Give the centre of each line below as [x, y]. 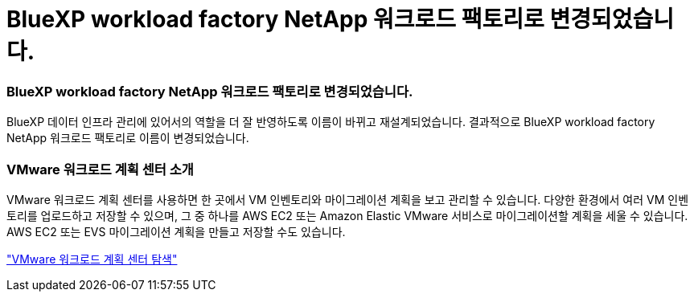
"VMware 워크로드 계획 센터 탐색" [92, 259]
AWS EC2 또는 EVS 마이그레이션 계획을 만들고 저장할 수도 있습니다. [176, 231]
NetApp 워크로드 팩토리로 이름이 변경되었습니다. [128, 138]
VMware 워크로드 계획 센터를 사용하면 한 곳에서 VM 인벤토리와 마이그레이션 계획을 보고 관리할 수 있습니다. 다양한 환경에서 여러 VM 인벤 [348, 199]
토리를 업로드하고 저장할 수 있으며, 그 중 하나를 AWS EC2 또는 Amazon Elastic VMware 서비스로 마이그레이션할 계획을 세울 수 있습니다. [347, 215]
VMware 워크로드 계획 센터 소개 [100, 169]
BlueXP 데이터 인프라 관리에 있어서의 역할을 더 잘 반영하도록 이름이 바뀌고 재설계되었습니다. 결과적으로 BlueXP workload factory [331, 122]
